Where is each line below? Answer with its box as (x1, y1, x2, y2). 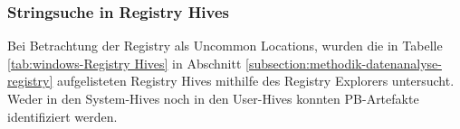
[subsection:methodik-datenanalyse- (245, 53, 442, 72)
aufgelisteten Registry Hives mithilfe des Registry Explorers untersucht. (57, 71, 455, 90)
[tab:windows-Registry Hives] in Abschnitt (7, 53, 242, 72)
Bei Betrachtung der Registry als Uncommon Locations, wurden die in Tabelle (7, 36, 443, 55)
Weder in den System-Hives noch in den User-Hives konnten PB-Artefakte (7, 89, 419, 107)
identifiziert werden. (7, 106, 118, 125)
